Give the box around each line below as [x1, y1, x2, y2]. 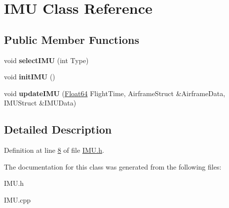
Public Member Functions [4, 32, 139, 47]
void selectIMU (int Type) [4, 55, 89, 65]
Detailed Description [4, 122, 112, 137]
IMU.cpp [4, 194, 31, 205]
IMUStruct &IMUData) [4, 98, 76, 108]
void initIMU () [4, 71, 55, 82]
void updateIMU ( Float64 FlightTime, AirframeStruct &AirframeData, [4, 88, 226, 98]
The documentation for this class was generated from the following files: [4, 161, 222, 172]
